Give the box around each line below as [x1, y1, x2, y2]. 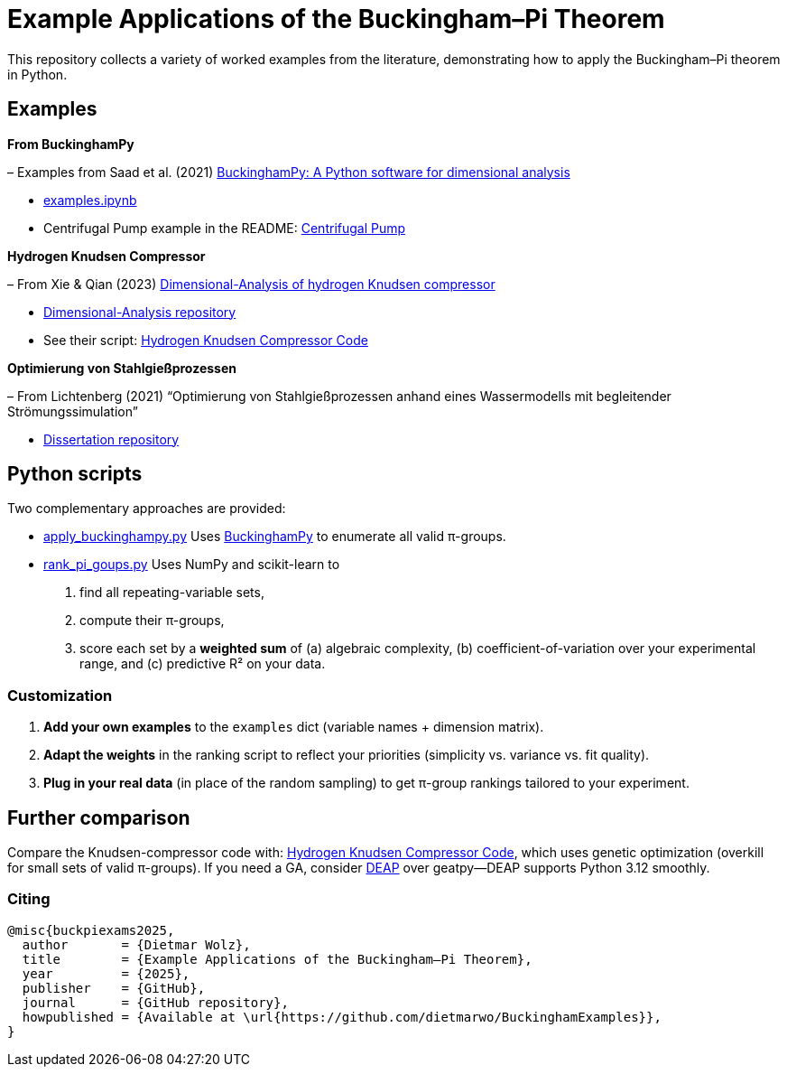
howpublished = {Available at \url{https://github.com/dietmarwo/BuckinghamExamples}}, [22, 1009, 662, 1024]
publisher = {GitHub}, [22, 980, 206, 995]
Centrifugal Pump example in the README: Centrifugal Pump [43, 219, 406, 236]
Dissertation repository [43, 431, 180, 447]
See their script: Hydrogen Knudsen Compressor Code [43, 332, 368, 348]
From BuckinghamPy [7, 135, 134, 152]
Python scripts [7, 462, 143, 486]
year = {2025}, [22, 966, 190, 981]
